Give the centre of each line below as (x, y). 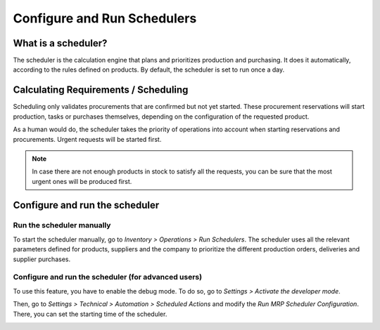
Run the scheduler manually (62, 225)
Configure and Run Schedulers (105, 18)
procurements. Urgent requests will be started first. (87, 139)
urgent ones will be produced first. (82, 181)
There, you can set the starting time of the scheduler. (90, 314)
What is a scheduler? (60, 43)
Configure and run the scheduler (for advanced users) (108, 277)
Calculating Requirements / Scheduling (101, 90)
